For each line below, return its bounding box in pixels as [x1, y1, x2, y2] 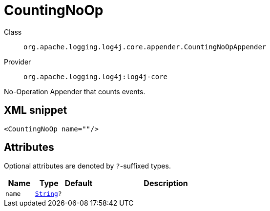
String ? [35, 190, 62, 198]
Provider [4, 57, 31, 66]
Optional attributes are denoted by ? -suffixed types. [4, 162, 171, 170]
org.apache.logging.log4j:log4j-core [23, 72, 168, 81]
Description [144, 178, 188, 189]
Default [64, 178, 93, 189]
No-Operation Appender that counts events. [4, 87, 145, 96]
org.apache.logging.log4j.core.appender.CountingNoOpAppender [23, 42, 267, 51]
